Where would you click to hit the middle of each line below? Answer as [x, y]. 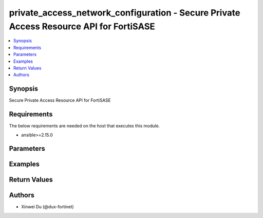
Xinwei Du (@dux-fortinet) [47, 207]
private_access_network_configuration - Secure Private [125, 13]
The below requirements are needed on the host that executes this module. [85, 126]
